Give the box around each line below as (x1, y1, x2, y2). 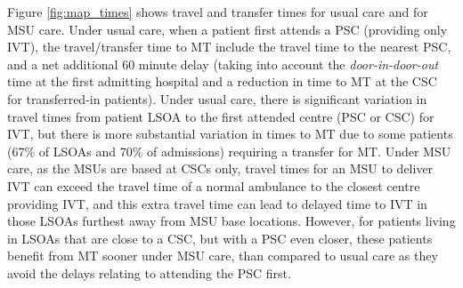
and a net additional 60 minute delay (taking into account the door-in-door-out (7, 54, 439, 73)
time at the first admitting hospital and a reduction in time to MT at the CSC (7, 72, 437, 91)
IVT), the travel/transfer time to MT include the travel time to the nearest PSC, (7, 37, 451, 56)
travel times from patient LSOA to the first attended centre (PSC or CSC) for (7, 107, 435, 125)
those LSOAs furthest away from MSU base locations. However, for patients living (7, 212, 456, 230)
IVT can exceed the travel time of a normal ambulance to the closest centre (7, 176, 420, 195)
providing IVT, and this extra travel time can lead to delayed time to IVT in (7, 194, 427, 212)
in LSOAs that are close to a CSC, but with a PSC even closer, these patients (7, 228, 433, 247)
